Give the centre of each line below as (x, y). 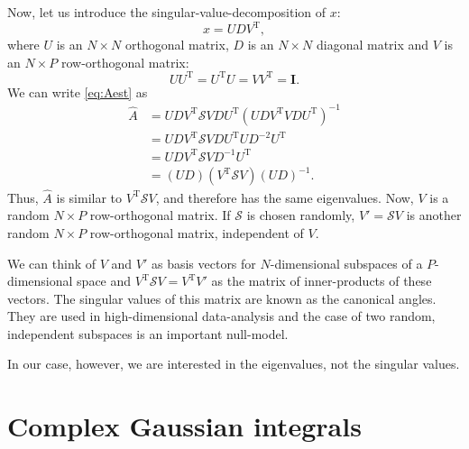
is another (434, 215)
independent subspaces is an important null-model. (148, 333)
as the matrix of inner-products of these (322, 281)
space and (104, 281)
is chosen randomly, (301, 215)
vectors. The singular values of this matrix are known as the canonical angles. (222, 298)
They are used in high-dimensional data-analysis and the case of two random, (221, 316)
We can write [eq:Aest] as (78, 92)
